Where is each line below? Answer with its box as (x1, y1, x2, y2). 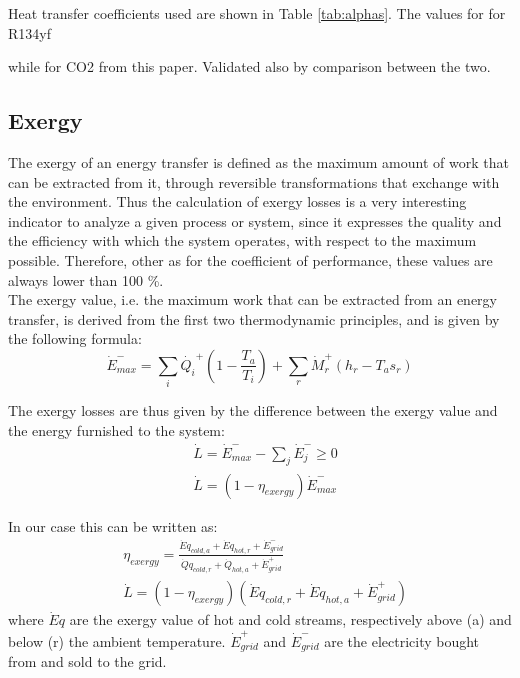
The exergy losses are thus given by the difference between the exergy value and (8, 400, 498, 421)
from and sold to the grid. (8, 651, 167, 672)
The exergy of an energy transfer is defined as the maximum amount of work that (8, 151, 509, 172)
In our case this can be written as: (8, 515, 218, 536)
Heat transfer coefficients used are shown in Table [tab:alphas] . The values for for (8, 3, 506, 23)
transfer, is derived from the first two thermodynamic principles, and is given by (8, 308, 500, 329)
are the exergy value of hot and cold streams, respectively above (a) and (69, 609, 512, 630)
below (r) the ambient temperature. (8, 630, 226, 651)
